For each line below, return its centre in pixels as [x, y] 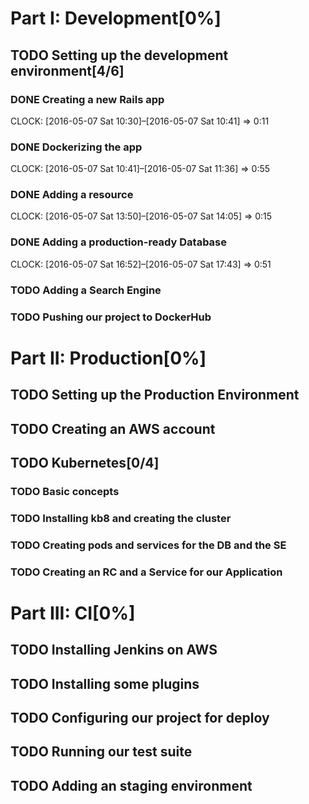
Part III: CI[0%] [73, 613]
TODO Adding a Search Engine [86, 290]
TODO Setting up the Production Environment [155, 395]
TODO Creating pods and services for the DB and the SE [148, 545]
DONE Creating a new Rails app [87, 99]
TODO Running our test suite [101, 752]
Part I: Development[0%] [116, 18]
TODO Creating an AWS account [113, 428]
